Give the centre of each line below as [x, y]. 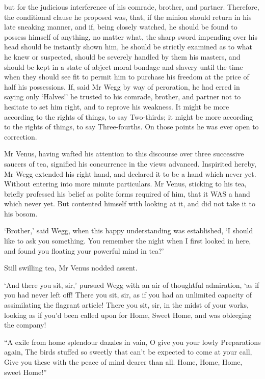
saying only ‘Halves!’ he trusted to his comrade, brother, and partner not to [123, 97]
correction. [21, 136]
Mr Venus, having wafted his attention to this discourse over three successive [124, 154]
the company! [25, 325]
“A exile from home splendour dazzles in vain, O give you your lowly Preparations [132, 342]
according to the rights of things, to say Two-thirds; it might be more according [129, 116]
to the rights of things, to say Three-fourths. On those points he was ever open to [131, 127]
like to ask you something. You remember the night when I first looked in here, [128, 241]
